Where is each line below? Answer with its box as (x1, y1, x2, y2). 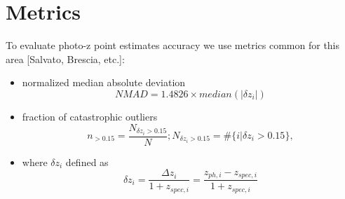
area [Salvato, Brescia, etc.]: (6, 51, 125, 66)
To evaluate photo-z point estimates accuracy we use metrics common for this (6, 38, 340, 53)
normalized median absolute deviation (22, 75, 186, 90)
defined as (65, 154, 109, 169)
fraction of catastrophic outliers (22, 109, 158, 123)
